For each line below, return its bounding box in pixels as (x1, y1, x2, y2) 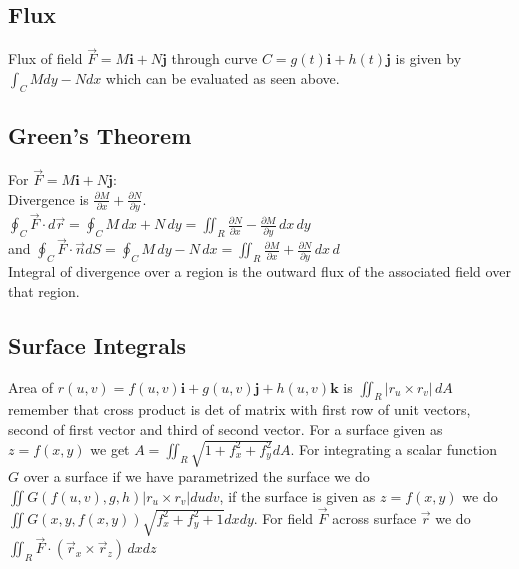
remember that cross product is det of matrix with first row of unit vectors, (8, 399, 471, 420)
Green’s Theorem (8, 120, 192, 151)
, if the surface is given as (219, 485, 376, 506)
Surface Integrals (8, 329, 187, 360)
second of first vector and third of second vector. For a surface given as (8, 418, 443, 439)
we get (90, 438, 130, 459)
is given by (395, 48, 462, 69)
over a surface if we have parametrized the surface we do (23, 466, 370, 487)
